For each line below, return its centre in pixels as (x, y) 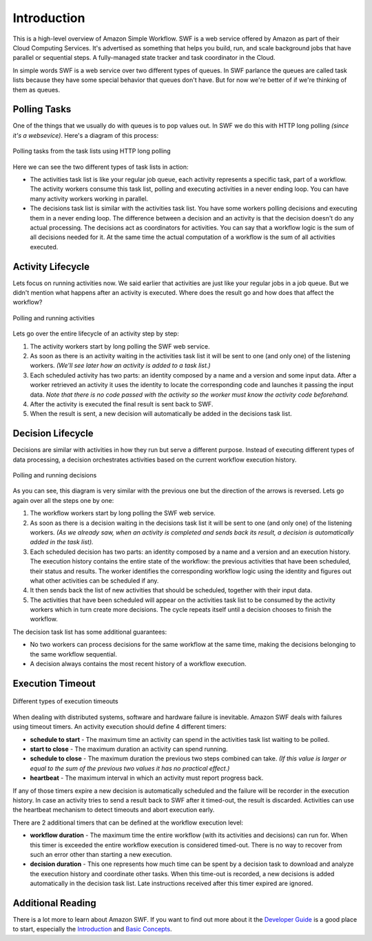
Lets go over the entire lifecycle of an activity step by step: (96, 333)
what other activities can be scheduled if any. (94, 580)
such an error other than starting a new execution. (101, 854)
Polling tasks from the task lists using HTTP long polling (92, 151)
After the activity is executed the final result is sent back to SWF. (122, 404)
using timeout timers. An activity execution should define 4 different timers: (120, 727)
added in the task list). (62, 542)
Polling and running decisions (55, 475)
